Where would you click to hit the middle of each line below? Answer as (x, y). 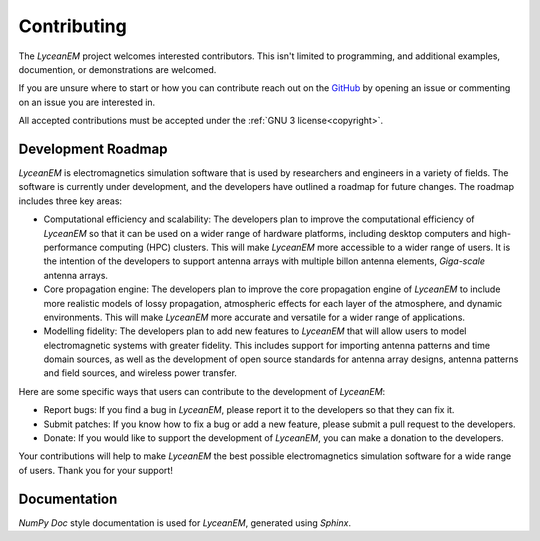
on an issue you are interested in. (87, 102)
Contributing (72, 26)
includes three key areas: (70, 201)
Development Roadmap (93, 148)
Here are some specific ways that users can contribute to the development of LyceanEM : (202, 391)
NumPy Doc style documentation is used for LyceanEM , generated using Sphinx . (185, 522)
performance (70, 247)
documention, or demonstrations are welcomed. (117, 69)
